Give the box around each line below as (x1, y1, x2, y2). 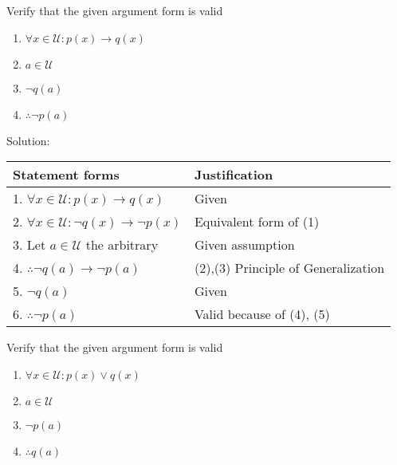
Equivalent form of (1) (194, 212, 320, 231)
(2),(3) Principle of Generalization (194, 258, 385, 278)
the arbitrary (85, 235, 159, 254)
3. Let (13, 235, 46, 254)
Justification (194, 165, 273, 184)
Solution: (6, 132, 50, 148)
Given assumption (194, 235, 295, 254)
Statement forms (13, 165, 120, 184)
